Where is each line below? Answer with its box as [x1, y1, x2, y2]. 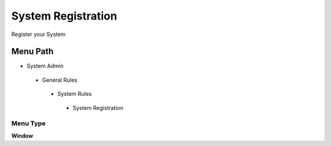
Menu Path [11, 46, 54, 57]
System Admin [26, 62, 64, 70]
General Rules [42, 76, 78, 84]
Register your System [11, 31, 66, 38]
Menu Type [11, 119, 46, 128]
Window [11, 132, 34, 139]
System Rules [57, 90, 92, 98]
